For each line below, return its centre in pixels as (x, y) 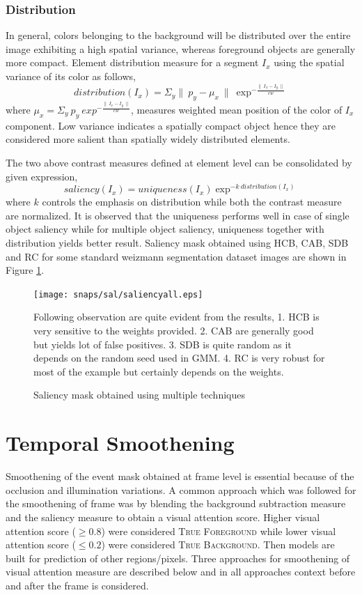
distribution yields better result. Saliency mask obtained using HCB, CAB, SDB (177, 243)
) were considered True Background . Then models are (218, 544)
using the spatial (309, 62)
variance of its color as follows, (71, 76)
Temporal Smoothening (120, 443)
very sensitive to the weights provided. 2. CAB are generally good (174, 331)
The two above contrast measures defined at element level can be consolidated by (179, 162)
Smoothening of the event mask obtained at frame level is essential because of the (180, 476)
